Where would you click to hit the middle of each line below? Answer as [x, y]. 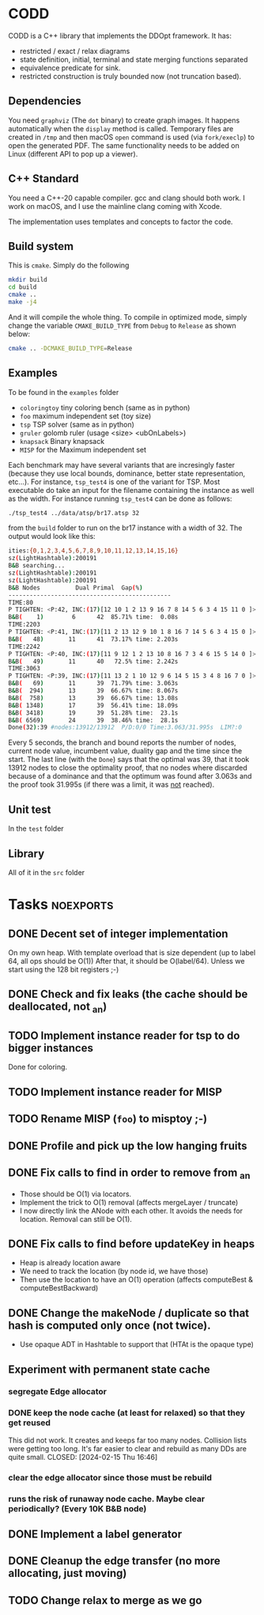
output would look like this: [52, 536]
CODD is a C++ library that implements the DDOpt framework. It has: [120, 36]
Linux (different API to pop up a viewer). [73, 154]
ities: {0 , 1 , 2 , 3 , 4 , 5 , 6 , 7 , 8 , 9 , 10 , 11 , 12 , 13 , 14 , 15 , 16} [94, 551]
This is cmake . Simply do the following [69, 265]
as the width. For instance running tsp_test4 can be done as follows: [120, 499]
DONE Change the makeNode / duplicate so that [129, 1313]
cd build [23, 287]
